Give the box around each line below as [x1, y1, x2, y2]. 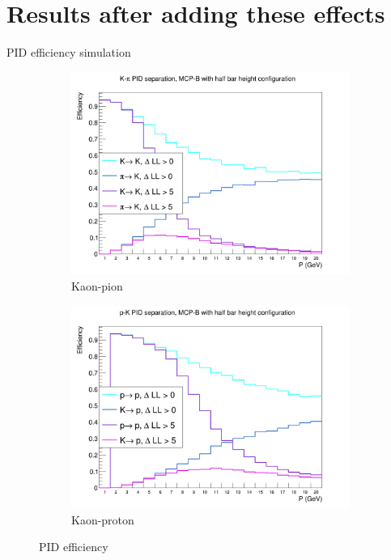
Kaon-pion [71, 277, 123, 294]
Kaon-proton [71, 511, 134, 528]
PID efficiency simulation [6, 44, 131, 61]
